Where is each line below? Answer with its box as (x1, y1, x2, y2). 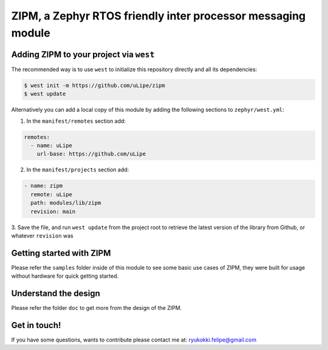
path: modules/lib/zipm (30, 199, 101, 207)
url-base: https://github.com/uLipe (36, 151, 146, 157)
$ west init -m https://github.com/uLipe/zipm (24, 82, 165, 89)
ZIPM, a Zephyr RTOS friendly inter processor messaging (11, 9, 306, 22)
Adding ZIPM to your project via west (11, 49, 155, 60)
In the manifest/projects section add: (26, 166, 129, 173)
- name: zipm (24, 182, 63, 190)
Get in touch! (11, 320, 61, 331)
